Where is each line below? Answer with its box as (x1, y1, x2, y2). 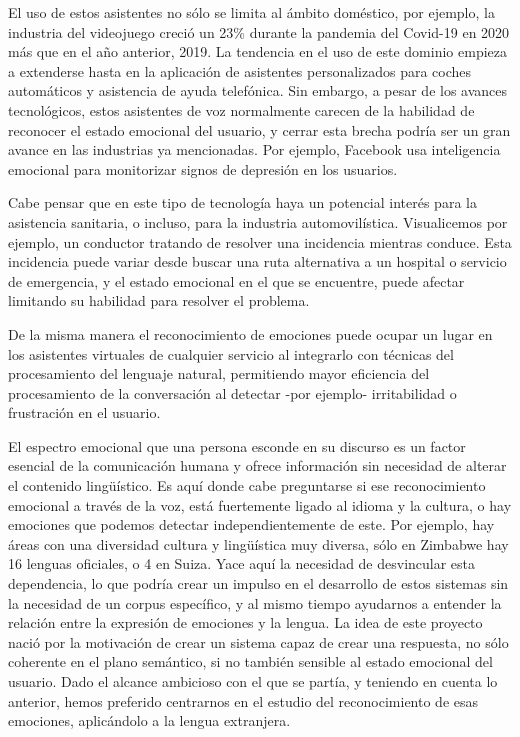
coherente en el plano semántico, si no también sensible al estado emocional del (8, 651, 493, 672)
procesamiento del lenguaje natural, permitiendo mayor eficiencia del (8, 363, 430, 384)
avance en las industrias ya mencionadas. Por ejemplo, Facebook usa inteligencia (8, 139, 501, 160)
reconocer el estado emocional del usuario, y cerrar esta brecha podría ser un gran (8, 119, 511, 140)
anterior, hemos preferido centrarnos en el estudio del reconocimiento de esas (8, 690, 479, 711)
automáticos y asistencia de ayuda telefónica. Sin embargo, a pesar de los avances (8, 80, 508, 101)
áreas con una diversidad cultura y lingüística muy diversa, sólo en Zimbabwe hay (8, 533, 509, 554)
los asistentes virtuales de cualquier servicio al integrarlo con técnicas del (8, 343, 454, 364)
